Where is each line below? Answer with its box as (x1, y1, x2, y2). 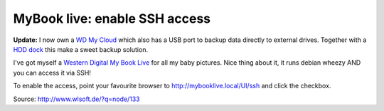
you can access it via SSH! (13, 68, 92, 77)
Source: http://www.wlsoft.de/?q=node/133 (13, 95, 140, 103)
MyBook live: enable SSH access (13, 11, 211, 26)
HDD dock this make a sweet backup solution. (13, 45, 149, 53)
